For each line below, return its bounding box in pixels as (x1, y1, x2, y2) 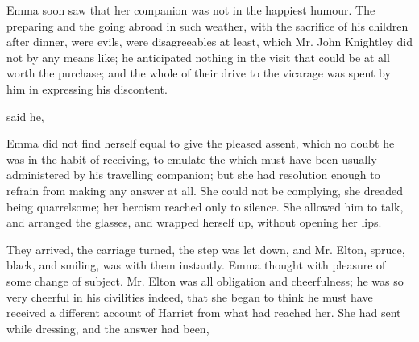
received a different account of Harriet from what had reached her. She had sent (6, 304, 401, 321)
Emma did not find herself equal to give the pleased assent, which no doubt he (6, 135, 395, 152)
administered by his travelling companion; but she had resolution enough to (6, 166, 380, 183)
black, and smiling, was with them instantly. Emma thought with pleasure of (6, 256, 386, 273)
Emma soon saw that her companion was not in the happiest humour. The (6, 2, 375, 18)
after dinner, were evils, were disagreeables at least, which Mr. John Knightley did (6, 33, 413, 50)
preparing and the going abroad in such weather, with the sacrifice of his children (6, 17, 409, 34)
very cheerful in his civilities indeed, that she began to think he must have (6, 288, 373, 305)
